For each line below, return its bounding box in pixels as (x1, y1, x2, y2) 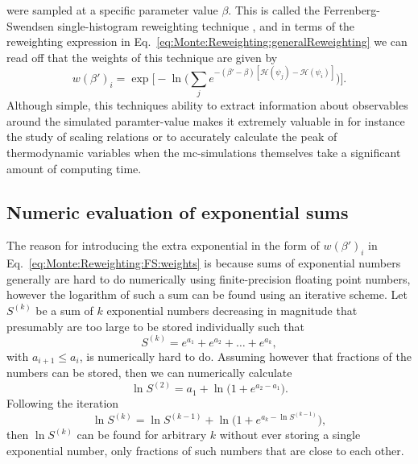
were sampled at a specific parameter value (6, 2, 218, 18)
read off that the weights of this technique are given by (6, 48, 278, 65)
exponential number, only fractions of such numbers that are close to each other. (6, 441, 404, 458)
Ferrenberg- (323, 2, 381, 18)
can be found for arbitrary (77, 426, 207, 443)
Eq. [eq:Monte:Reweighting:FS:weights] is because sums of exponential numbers (6, 255, 401, 271)
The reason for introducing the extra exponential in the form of (6, 237, 320, 254)
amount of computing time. (6, 159, 142, 176)
